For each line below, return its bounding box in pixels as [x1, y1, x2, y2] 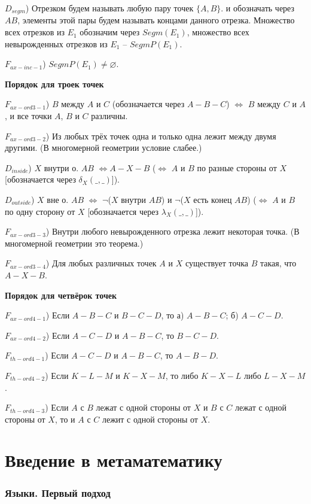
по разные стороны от [197, 161, 277, 174]
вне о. [47, 193, 69, 205]
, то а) [161, 309, 184, 321]
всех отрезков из [5, 26, 65, 38]
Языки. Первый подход [5, 485, 111, 500]
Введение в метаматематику [5, 448, 222, 472]
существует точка [185, 257, 248, 269]
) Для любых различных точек [45, 257, 157, 269]
